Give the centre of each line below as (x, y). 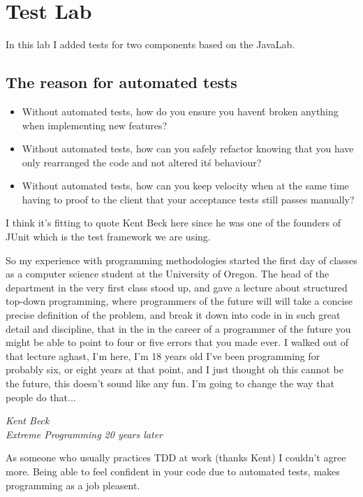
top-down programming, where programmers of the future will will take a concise (179, 301)
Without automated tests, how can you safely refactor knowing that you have (188, 149)
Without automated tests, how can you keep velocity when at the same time (185, 186)
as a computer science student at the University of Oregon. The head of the (168, 274)
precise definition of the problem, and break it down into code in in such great (173, 315)
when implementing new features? (95, 125)
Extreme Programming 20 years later (84, 434)
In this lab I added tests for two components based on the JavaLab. (150, 44)
